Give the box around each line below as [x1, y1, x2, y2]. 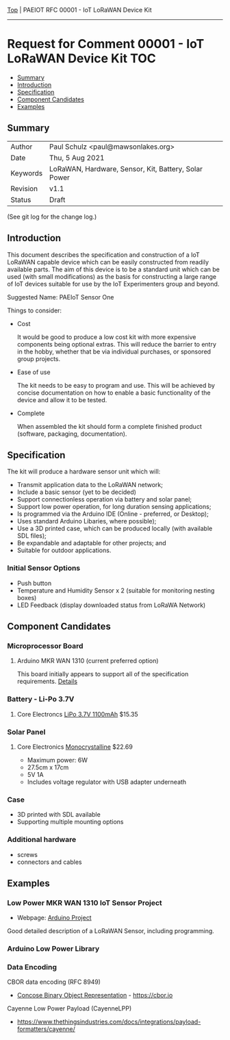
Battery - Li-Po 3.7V [7, 695, 75, 704]
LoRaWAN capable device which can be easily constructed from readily [7, 258, 209, 266]
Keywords [10, 168, 43, 177]
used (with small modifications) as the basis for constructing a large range [7, 272, 217, 280]
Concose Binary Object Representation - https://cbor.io [16, 991, 173, 1000]
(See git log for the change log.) [7, 212, 97, 221]
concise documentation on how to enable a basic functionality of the [16, 388, 211, 397]
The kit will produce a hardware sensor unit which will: [7, 467, 161, 475]
